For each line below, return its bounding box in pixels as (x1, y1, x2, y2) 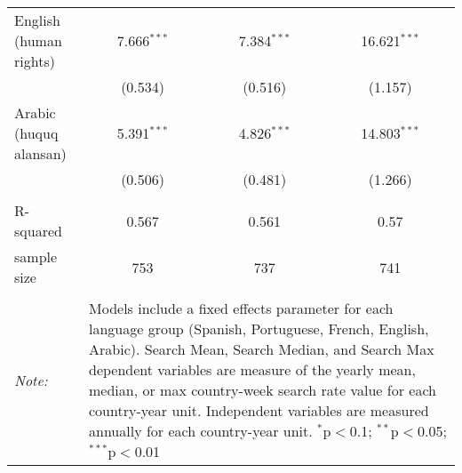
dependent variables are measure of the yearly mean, (89, 359, 416, 380)
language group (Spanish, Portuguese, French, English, (89, 318, 429, 339)
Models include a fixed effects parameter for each (89, 298, 394, 318)
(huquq (14, 123, 59, 143)
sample (14, 246, 58, 267)
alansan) (14, 143, 67, 164)
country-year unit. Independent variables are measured (89, 400, 429, 421)
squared (14, 220, 62, 241)
